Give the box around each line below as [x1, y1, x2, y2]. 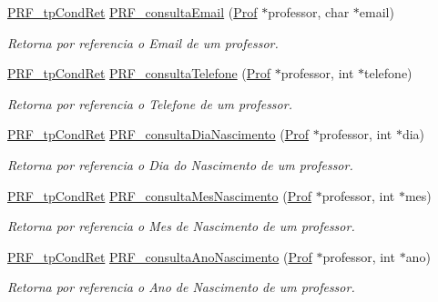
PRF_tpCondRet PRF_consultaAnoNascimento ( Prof [7, 247, 312, 266]
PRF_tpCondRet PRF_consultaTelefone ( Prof [7, 64, 271, 83]
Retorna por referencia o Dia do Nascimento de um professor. [7, 155, 353, 174]
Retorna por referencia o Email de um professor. [7, 33, 279, 52]
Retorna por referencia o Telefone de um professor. [7, 94, 292, 113]
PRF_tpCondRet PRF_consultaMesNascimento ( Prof [7, 186, 311, 205]
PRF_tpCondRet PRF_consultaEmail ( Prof [7, 3, 258, 21]
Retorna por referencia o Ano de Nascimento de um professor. [7, 277, 355, 297]
